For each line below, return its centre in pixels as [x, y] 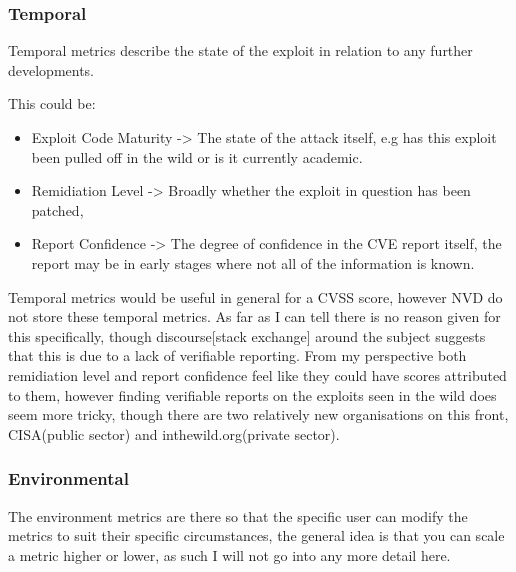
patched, [57, 209]
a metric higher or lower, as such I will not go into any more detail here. [229, 554]
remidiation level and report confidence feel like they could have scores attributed [257, 374]
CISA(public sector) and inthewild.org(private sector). [174, 433]
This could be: [52, 103]
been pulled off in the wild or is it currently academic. [197, 156]
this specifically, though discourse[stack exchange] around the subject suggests [247, 335]
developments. [51, 69]
